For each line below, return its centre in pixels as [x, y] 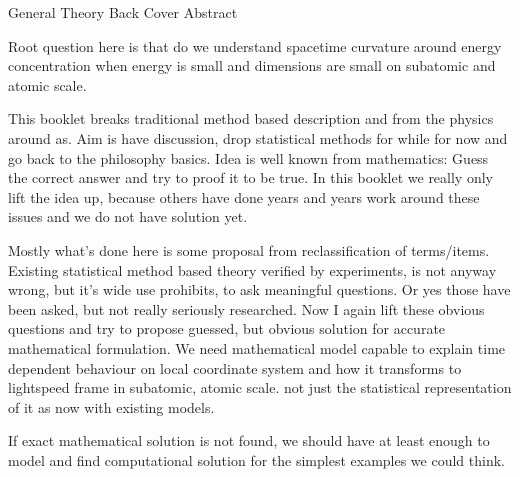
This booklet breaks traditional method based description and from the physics [251, 118]
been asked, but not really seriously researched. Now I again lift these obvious [246, 308]
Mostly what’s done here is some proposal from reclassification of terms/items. [249, 249]
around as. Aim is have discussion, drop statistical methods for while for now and [258, 137]
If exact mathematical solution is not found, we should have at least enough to [249, 440]
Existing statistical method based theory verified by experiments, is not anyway [252, 269]
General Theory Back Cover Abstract [123, 12]
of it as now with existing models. [111, 406]
